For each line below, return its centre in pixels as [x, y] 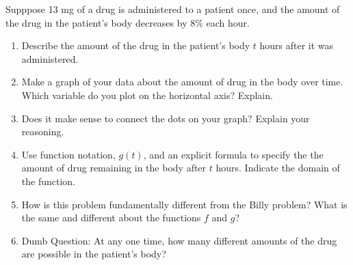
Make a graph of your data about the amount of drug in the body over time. [182, 82]
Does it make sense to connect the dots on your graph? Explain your [166, 118]
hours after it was [297, 45]
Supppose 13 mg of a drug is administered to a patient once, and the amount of [173, 9]
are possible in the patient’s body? [94, 254]
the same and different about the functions [111, 218]
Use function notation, [68, 154]
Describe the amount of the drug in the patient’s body [136, 45]
